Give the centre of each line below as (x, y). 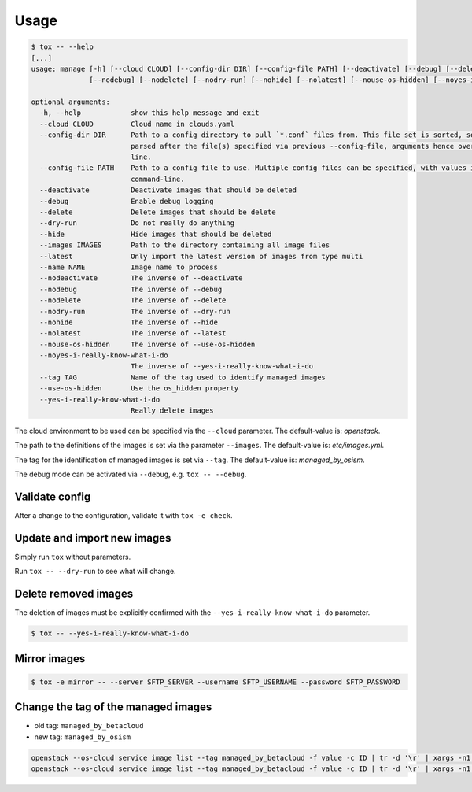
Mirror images (50, 659)
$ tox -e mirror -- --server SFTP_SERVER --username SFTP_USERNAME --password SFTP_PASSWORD (216, 682)
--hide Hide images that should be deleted (156, 234)
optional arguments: (70, 102)
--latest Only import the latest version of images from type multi (201, 256)
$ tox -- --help (63, 47)
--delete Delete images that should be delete (158, 212)
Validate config (53, 497)
